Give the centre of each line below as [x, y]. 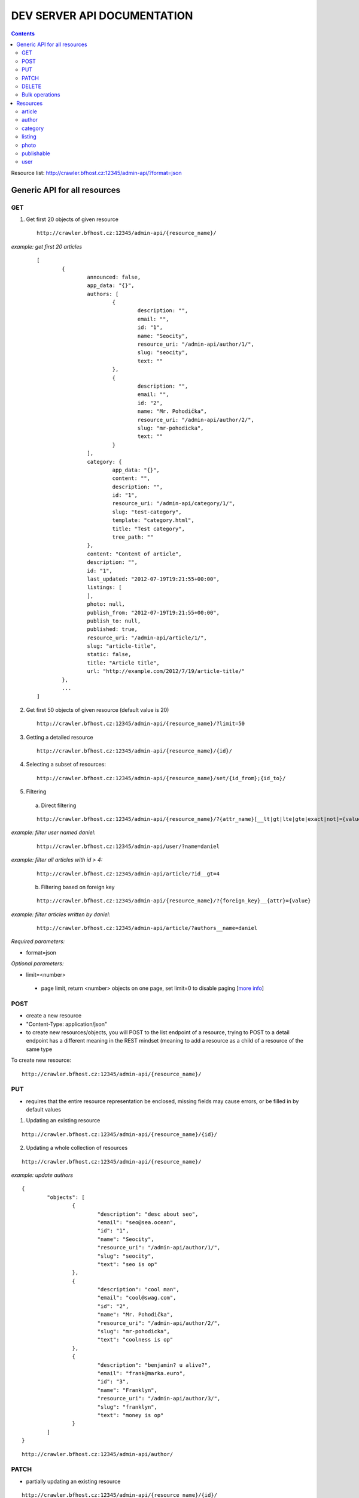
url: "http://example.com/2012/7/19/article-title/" [166, 671]
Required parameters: [38, 941]
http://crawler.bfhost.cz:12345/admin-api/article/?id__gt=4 [128, 874]
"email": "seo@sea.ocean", [137, 1222]
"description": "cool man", [138, 1289]
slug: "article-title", [122, 646]
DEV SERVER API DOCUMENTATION [102, 16]
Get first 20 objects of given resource [72, 219]
